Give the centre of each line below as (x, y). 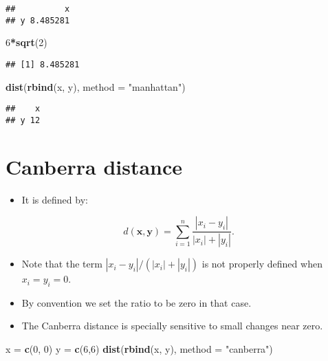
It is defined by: (55, 199)
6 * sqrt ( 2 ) (26, 42)
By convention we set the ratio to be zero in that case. (136, 302)
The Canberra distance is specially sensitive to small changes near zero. (172, 326)
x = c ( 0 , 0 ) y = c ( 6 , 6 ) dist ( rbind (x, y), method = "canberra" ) (139, 349)
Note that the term (62, 264)
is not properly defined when (262, 264)
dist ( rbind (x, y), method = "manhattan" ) (96, 86)
